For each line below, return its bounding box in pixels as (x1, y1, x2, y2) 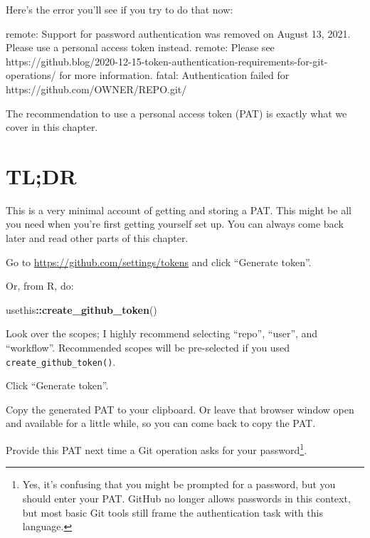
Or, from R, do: (6, 278, 74, 293)
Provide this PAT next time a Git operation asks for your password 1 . (6, 441, 307, 457)
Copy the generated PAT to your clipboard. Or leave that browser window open (6, 401, 354, 416)
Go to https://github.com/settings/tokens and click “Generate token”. (6, 254, 312, 269)
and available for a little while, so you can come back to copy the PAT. (6, 416, 316, 431)
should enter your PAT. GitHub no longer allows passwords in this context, (22, 490, 351, 505)
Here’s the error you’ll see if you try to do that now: (6, 2, 233, 16)
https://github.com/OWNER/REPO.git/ (6, 81, 187, 96)
